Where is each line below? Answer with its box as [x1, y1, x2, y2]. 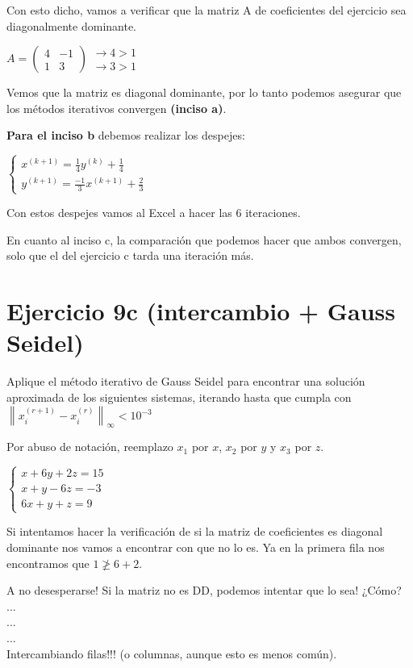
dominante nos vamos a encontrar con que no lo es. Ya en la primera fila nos [6, 539, 385, 556]
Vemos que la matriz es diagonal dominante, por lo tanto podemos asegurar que [6, 84, 402, 101]
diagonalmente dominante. [6, 17, 137, 34]
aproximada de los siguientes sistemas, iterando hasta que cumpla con [6, 388, 352, 405]
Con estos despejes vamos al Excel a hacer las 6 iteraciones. [6, 204, 301, 221]
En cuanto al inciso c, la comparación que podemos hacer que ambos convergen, [6, 231, 402, 248]
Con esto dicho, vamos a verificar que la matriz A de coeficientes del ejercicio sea [6, 2, 407, 18]
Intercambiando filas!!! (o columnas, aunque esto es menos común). [6, 645, 337, 662]
